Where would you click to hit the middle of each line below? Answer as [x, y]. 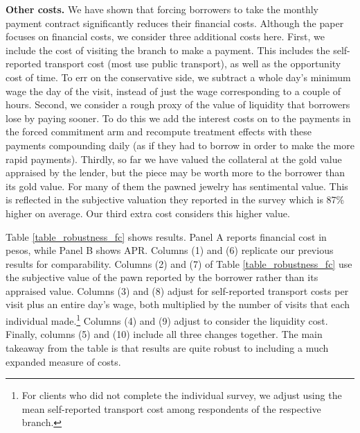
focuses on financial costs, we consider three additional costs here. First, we [165, 36]
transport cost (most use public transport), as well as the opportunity [193, 63]
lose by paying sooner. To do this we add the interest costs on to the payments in [178, 118]
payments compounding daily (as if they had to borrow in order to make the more [180, 145]
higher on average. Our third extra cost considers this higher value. [148, 213]
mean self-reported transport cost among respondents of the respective [171, 408]
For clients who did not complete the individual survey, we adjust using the [182, 395]
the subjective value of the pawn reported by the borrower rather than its [162, 277]
